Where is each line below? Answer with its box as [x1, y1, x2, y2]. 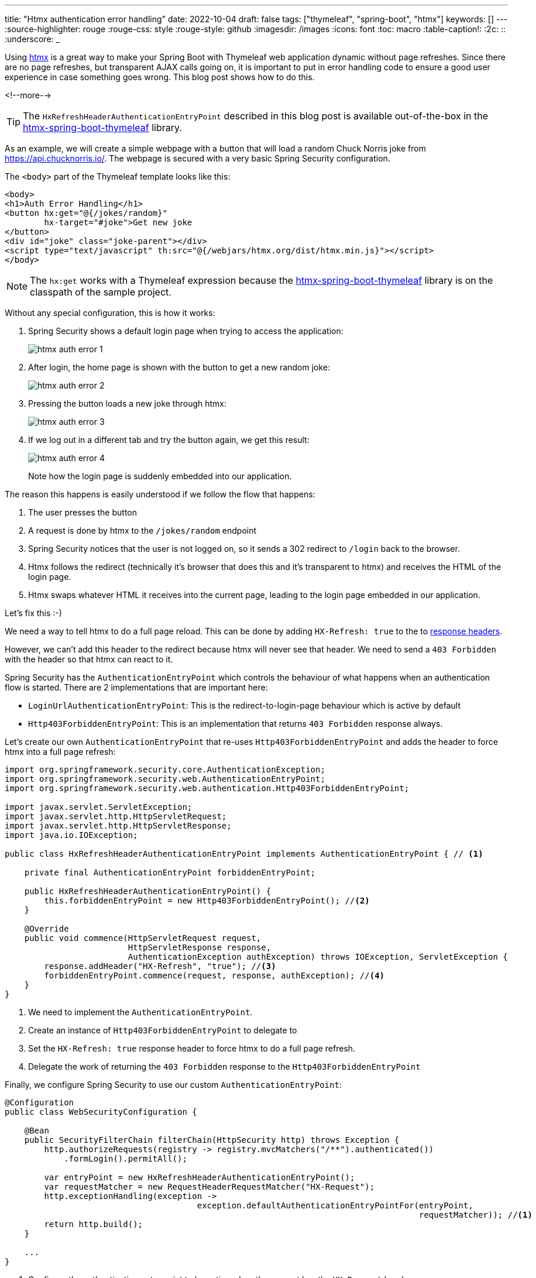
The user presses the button [28, 507, 137, 517]
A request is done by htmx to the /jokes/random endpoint [28, 525, 257, 535]
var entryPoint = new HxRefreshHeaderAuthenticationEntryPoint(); [44, 1173, 355, 1182]
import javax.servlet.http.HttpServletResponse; [5, 821, 232, 830]
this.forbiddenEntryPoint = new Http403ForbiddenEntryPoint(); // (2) [44, 896, 370, 905]
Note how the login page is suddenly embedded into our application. [28, 471, 292, 481]
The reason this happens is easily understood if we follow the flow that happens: [5, 489, 315, 499]
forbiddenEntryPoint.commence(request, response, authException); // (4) [44, 971, 385, 980]
